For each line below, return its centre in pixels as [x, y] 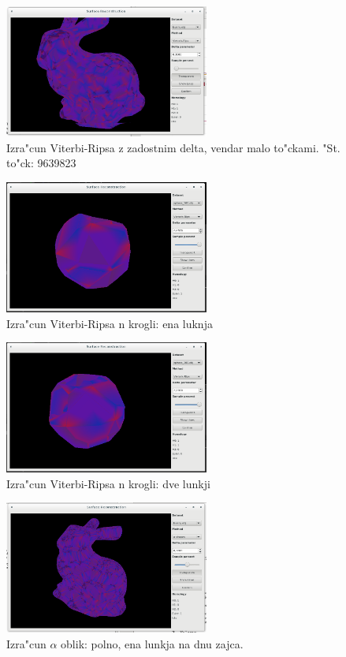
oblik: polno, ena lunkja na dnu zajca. [152, 643]
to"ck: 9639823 [41, 163]
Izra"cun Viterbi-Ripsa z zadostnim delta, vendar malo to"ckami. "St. [173, 147]
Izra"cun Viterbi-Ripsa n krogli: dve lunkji [108, 483]
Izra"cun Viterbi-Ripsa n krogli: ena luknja [110, 323]
